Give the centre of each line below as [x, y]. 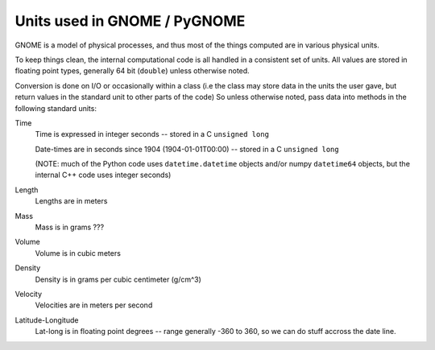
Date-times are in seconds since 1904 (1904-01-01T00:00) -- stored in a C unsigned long [187, 149]
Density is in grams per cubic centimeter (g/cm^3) [118, 279]
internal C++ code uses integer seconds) [103, 175]
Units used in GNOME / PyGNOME [130, 21]
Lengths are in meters [71, 201]
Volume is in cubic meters [78, 253]
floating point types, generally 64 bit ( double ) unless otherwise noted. [132, 71]
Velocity [29, 294]
